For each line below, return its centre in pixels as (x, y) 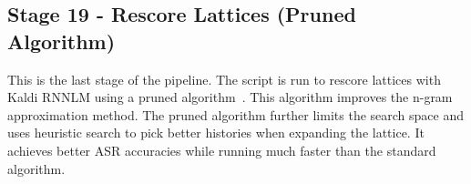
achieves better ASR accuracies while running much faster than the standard (222, 150)
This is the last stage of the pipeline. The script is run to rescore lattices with (224, 79)
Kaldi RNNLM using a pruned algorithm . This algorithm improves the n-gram (230, 97)
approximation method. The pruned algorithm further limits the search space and (236, 114)
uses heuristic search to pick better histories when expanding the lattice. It (216, 133)
